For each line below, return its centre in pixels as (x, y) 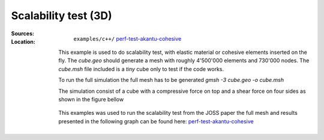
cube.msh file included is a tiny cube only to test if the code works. (141, 69)
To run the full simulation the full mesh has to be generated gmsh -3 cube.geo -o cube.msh (171, 80)
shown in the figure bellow (91, 99)
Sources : (22, 34)
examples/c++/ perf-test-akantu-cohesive (127, 38)
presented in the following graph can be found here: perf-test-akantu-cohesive (156, 121)
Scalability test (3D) (61, 16)
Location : (23, 41)
